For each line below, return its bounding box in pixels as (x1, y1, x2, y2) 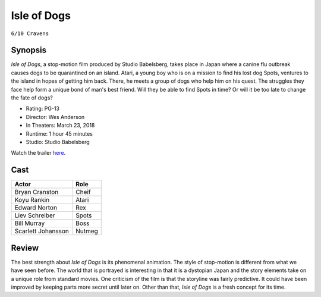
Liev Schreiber (14, 211, 56, 220)
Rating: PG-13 (26, 105, 59, 112)
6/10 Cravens (11, 30, 49, 37)
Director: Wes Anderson (26, 113, 85, 120)
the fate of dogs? (11, 94, 53, 101)
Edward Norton (14, 204, 58, 212)
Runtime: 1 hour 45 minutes (26, 130, 93, 137)
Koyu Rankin (14, 196, 50, 204)
